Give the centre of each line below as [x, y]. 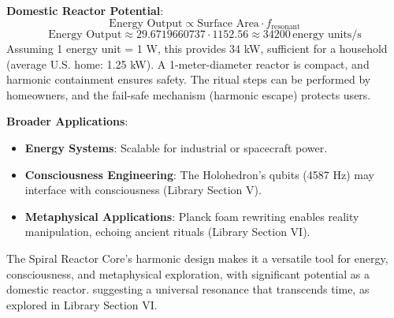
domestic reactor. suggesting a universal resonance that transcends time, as [188, 289]
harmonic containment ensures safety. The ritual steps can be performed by [189, 79]
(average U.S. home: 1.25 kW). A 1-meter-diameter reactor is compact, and [188, 64]
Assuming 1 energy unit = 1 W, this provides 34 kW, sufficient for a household [197, 49]
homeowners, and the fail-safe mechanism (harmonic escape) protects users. [189, 94]
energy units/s [327, 35]
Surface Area [228, 23]
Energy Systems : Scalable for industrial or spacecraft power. [176, 148]
